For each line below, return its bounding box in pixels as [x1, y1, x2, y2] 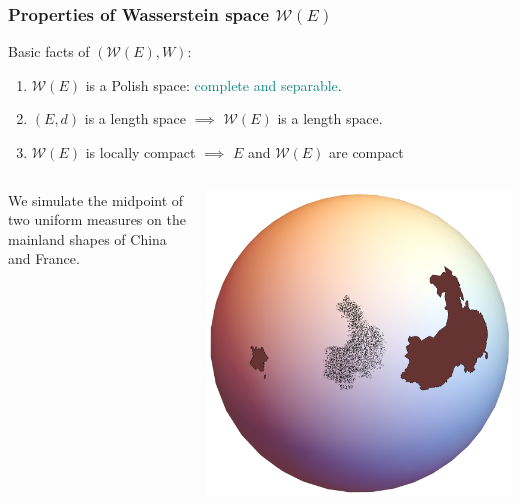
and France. [8, 248, 80, 269]
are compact [329, 142, 404, 162]
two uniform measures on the [8, 209, 186, 230]
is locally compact [85, 142, 196, 162]
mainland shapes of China [8, 228, 167, 249]
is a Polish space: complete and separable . [85, 74, 342, 95]
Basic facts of [8, 41, 90, 62]
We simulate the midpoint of [8, 189, 184, 210]
